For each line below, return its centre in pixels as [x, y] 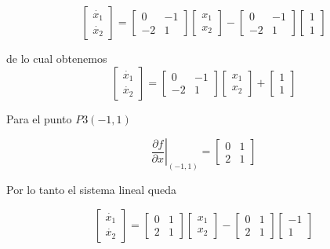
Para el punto [39, 118]
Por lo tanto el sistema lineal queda [91, 190]
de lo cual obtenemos [57, 58]
